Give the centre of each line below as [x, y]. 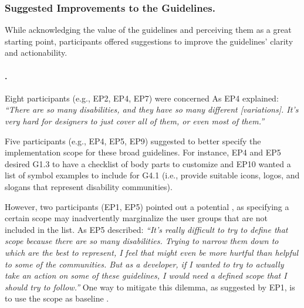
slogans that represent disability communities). [89, 186]
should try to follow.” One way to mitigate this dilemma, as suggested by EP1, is [150, 287]
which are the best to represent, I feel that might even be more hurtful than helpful [152, 252]
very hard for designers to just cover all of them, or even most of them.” [135, 121]
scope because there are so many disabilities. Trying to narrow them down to [142, 241]
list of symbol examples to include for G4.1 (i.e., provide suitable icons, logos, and [152, 175]
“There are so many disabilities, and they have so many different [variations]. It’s [152, 109]
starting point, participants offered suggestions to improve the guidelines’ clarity [149, 41]
